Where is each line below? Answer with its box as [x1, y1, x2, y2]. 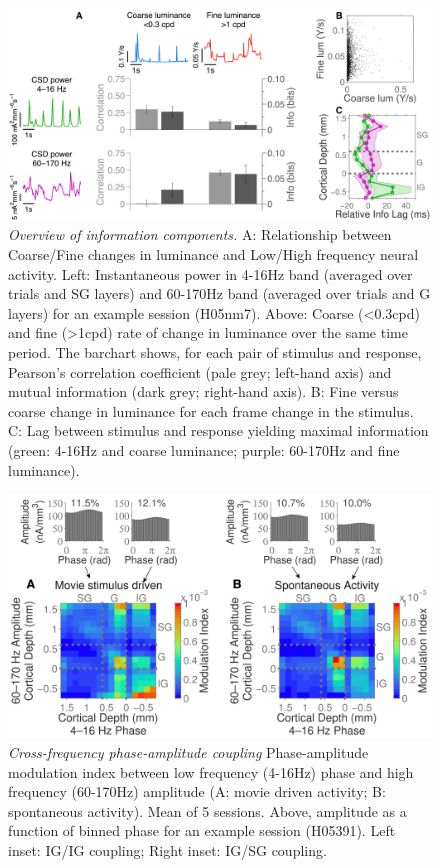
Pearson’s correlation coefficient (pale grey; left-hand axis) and [8, 361, 392, 382]
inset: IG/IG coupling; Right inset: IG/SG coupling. [8, 840, 327, 860]
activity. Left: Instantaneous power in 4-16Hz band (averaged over [8, 263, 413, 284]
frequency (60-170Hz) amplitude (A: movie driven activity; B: [8, 781, 386, 802]
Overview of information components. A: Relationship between [8, 224, 392, 245]
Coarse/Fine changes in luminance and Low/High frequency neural [8, 244, 419, 265]
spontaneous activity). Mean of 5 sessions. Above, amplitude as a [8, 800, 407, 821]
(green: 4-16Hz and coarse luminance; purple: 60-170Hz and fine [8, 439, 400, 460]
